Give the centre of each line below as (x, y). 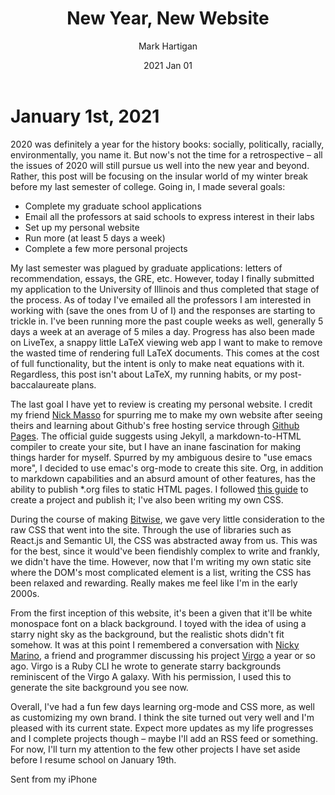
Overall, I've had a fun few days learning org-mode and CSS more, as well (162, 706)
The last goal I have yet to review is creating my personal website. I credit (161, 404)
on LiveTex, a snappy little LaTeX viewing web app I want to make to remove (166, 342)
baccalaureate (40, 384)
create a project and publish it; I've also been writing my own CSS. (147, 499)
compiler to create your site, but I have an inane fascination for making (156, 446)
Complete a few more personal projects (106, 248)
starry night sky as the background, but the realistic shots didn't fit (147, 634)
